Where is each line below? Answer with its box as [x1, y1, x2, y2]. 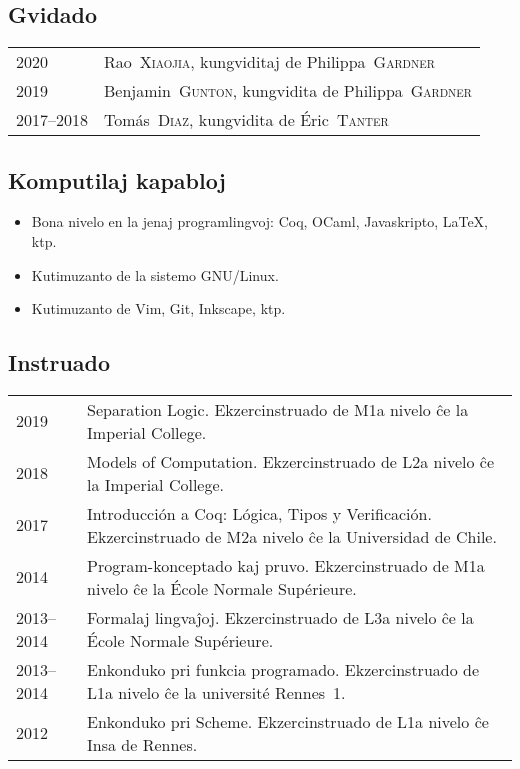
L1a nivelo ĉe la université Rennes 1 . [87, 680, 346, 704]
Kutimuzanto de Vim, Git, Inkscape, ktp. [31, 298, 286, 319]
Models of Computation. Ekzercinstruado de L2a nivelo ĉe [87, 449, 494, 473]
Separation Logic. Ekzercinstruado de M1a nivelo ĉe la [87, 397, 469, 421]
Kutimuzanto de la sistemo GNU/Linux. [31, 264, 279, 285]
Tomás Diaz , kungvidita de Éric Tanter [104, 108, 389, 132]
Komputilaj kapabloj [8, 164, 226, 195]
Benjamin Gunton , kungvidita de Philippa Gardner [104, 79, 472, 103]
